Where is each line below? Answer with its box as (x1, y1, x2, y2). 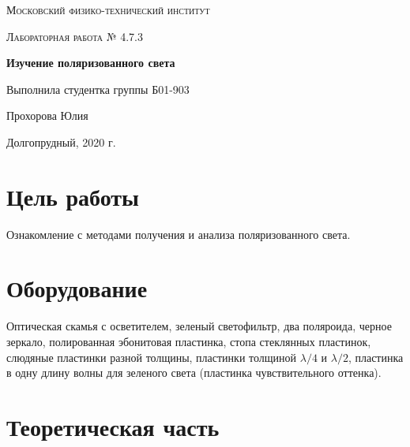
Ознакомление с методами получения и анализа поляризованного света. (6, 225, 351, 242)
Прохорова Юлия (6, 107, 88, 124)
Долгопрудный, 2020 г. (6, 133, 116, 150)
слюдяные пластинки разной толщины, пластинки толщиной (6, 348, 297, 365)
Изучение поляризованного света (6, 54, 175, 71)
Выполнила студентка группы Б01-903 (6, 80, 190, 97)
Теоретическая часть (6, 410, 220, 442)
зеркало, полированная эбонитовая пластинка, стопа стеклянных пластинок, (6, 333, 371, 349)
